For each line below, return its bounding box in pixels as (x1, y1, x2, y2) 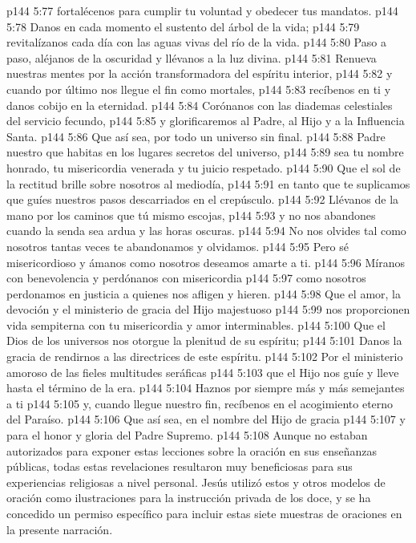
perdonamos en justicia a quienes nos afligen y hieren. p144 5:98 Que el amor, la (6, 285, 401, 302)
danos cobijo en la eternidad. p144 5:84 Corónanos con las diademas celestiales (6, 96, 393, 113)
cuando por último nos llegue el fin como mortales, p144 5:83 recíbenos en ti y (6, 80, 391, 97)
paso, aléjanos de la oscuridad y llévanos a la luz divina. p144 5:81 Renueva (6, 49, 377, 66)
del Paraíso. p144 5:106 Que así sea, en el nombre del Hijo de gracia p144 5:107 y (6, 411, 406, 428)
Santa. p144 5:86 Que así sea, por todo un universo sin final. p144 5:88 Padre (6, 128, 386, 144)
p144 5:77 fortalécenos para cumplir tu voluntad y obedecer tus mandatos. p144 (6, 2, 398, 18)
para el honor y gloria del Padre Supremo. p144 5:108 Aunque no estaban (6, 427, 368, 444)
